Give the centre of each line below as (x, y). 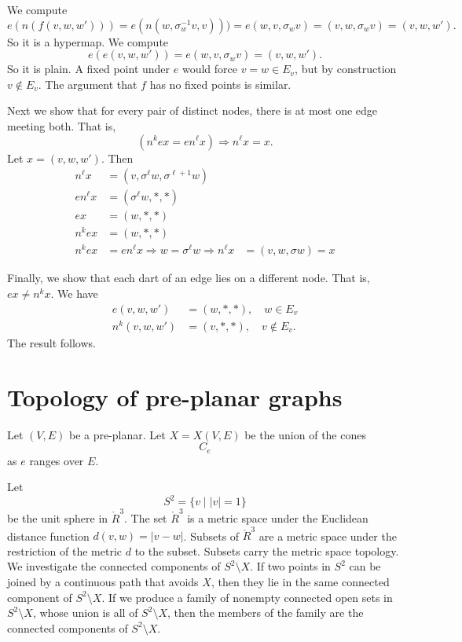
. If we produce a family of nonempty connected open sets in (247, 597)
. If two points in (290, 566)
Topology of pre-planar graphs (175, 396)
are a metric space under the (328, 536)
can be (365, 566)
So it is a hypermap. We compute (88, 41)
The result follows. (51, 342)
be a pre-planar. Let (117, 434)
